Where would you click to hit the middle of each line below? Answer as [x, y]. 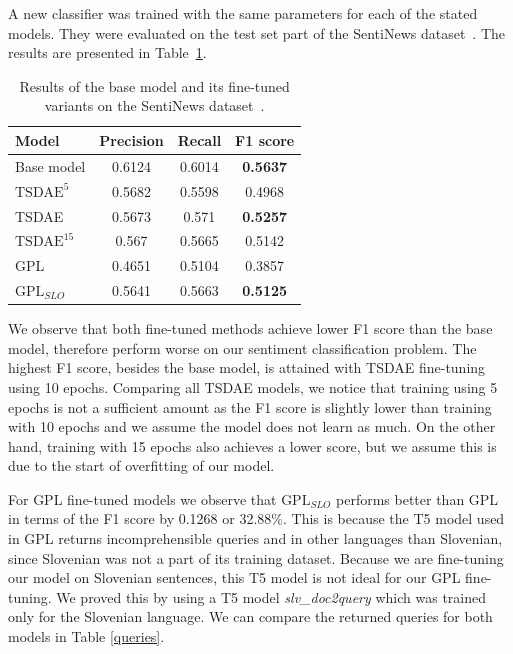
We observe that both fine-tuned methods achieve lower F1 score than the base [250, 328]
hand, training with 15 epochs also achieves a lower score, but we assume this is [252, 445]
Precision [131, 139]
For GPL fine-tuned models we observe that [142, 498]
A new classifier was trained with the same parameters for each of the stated [243, 13]
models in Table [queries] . [86, 636]
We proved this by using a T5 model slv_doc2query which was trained [271, 596]
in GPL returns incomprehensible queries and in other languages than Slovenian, [255, 538]
